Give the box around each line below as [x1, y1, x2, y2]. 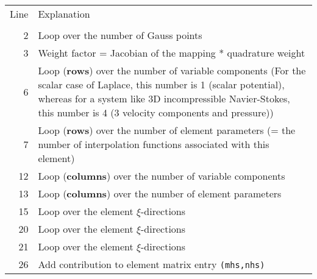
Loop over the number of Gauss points [38, 28, 202, 42]
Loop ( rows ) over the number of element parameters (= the [38, 123, 296, 137]
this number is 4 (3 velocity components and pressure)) [38, 105, 274, 119]
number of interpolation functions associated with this [38, 137, 269, 151]
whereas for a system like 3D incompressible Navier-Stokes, [38, 91, 290, 105]
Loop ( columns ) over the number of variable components [38, 169, 285, 183]
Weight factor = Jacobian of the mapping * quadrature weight [38, 46, 305, 60]
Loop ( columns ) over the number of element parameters [38, 186, 282, 200]
